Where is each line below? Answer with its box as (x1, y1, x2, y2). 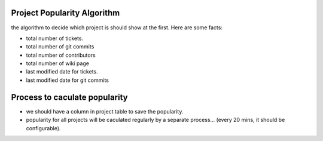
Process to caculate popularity (11, 92, 128, 102)
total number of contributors (26, 51, 96, 59)
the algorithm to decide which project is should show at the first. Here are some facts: (11, 24, 223, 31)
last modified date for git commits (26, 76, 109, 84)
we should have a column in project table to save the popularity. (26, 108, 184, 115)
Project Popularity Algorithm (11, 8, 120, 18)
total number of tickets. (26, 35, 84, 42)
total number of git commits (26, 43, 95, 50)
